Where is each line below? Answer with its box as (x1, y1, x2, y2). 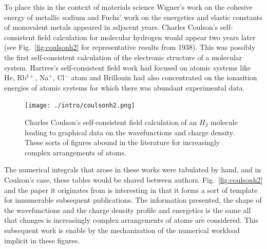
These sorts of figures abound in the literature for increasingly (25, 137, 220, 148)
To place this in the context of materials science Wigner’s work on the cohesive (4, 2, 253, 12)
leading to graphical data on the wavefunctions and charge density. (25, 127, 235, 137)
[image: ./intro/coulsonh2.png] (25, 102, 135, 110)
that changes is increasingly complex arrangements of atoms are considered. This (4, 215, 258, 225)
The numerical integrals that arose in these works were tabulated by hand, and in (4, 164, 261, 175)
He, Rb (4, 72, 27, 83)
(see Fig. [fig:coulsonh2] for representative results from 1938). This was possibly (4, 42, 256, 52)
